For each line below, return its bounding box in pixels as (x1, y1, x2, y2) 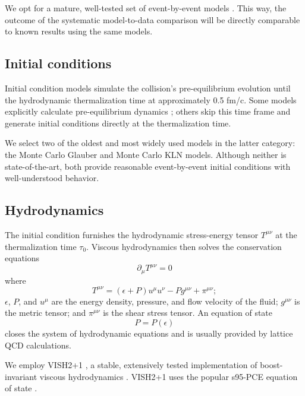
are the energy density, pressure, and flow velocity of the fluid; (51, 294, 278, 307)
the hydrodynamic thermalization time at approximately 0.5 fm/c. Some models (5, 93, 297, 106)
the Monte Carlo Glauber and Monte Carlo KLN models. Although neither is (5, 148, 287, 160)
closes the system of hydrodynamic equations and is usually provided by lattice (5, 327, 293, 339)
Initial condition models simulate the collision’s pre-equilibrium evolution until (5, 81, 291, 94)
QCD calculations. (5, 338, 71, 351)
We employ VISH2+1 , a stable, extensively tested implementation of (5, 359, 257, 371)
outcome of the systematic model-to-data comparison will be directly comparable (5, 13, 300, 26)
